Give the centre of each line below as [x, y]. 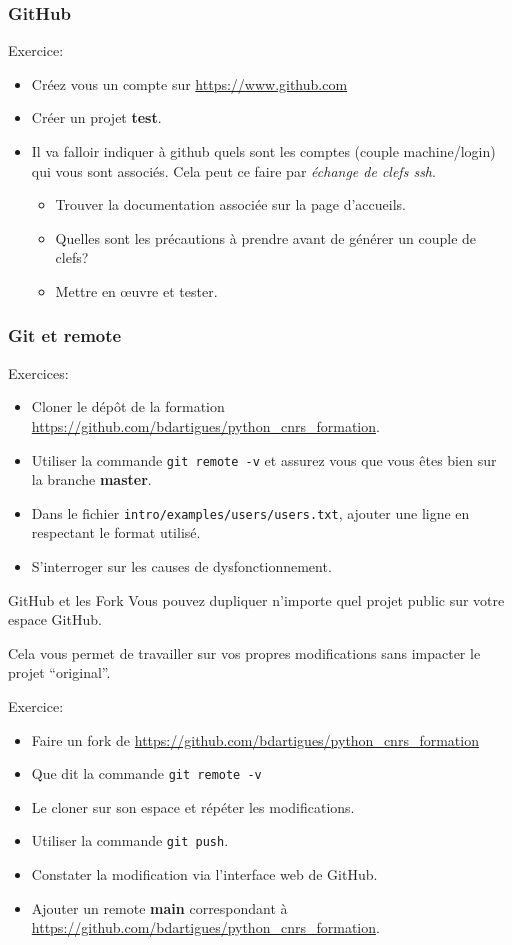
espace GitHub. [55, 619]
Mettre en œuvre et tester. [136, 290]
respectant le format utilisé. [116, 532]
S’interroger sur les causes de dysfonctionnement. [181, 566]
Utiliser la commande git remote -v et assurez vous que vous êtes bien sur [264, 459]
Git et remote [65, 335]
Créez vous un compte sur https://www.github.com [189, 83]
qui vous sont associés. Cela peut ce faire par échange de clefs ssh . [233, 170]
